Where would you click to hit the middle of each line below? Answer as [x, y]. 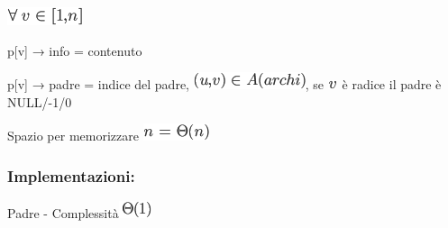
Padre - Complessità [63, 213]
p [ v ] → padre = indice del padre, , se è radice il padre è [224, 84]
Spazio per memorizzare [73, 136]
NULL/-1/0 [40, 101]
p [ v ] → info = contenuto [75, 50]
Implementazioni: [71, 175]
